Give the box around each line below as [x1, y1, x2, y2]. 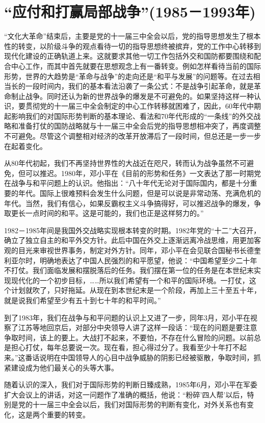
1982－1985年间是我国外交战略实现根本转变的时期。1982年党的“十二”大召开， [4, 225, 261, 235]
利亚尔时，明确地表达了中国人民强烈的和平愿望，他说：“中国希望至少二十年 [4, 255, 257, 265]
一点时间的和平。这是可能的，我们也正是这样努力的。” [25, 208, 204, 218]
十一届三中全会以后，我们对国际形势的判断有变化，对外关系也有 [32, 399, 247, 410]
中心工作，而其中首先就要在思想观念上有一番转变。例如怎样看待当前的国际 [11, 60, 261, 71]
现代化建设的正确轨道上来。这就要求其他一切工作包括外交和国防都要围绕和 [4, 51, 254, 61]
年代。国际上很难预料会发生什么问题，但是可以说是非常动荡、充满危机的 [18, 188, 261, 198]
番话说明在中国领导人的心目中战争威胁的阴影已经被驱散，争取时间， [25, 352, 254, 362]
